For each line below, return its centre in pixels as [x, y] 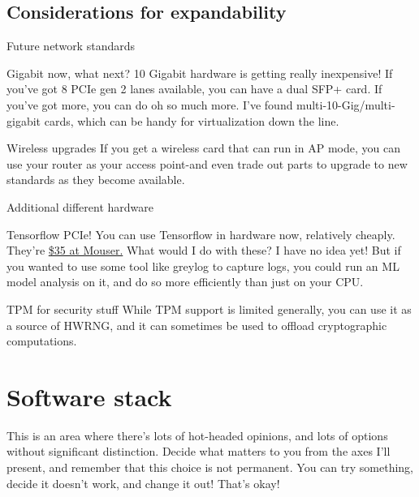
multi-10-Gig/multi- [346, 104]
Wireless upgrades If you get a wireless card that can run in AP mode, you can [203, 148]
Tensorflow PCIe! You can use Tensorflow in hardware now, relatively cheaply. [201, 234]
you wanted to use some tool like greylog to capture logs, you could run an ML [203, 266]
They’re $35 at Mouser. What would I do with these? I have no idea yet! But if [204, 250]
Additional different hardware [80, 206]
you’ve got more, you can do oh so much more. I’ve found [150, 104]
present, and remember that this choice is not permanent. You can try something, [210, 467]
